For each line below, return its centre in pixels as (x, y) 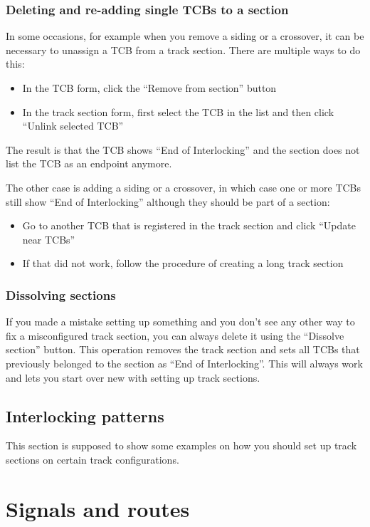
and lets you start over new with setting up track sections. (133, 377)
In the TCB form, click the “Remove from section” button (149, 88)
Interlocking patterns (85, 416)
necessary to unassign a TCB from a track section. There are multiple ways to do (183, 49)
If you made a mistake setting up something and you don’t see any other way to (180, 322)
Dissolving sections (61, 294)
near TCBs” (49, 239)
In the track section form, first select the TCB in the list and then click (178, 111)
